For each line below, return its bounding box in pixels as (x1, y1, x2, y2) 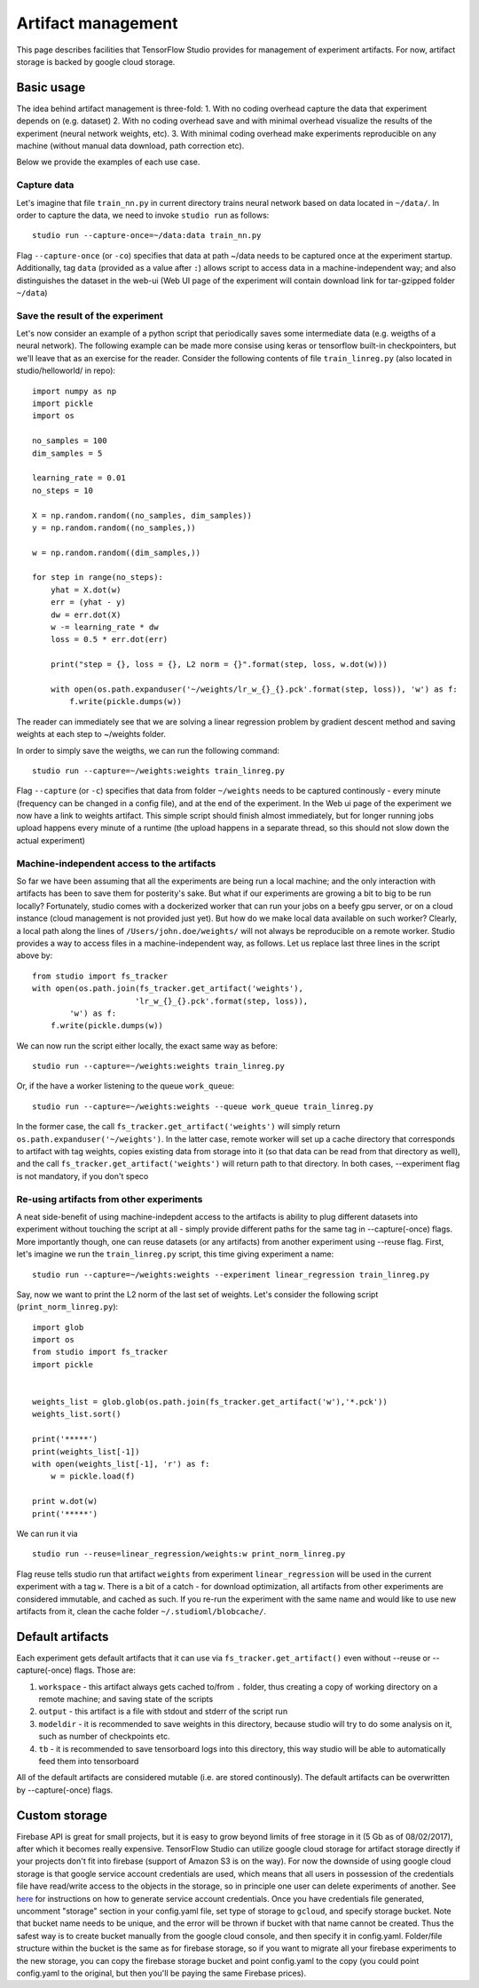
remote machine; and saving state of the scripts (38, 1693, 214, 1704)
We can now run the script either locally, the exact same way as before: (16, 1040, 279, 1051)
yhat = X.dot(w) (50, 584, 122, 595)
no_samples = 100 (32, 436, 107, 446)
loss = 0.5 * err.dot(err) (50, 635, 169, 645)
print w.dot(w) (32, 1496, 98, 1507)
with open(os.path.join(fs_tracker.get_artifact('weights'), (32, 984, 303, 994)
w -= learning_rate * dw (50, 622, 159, 632)
